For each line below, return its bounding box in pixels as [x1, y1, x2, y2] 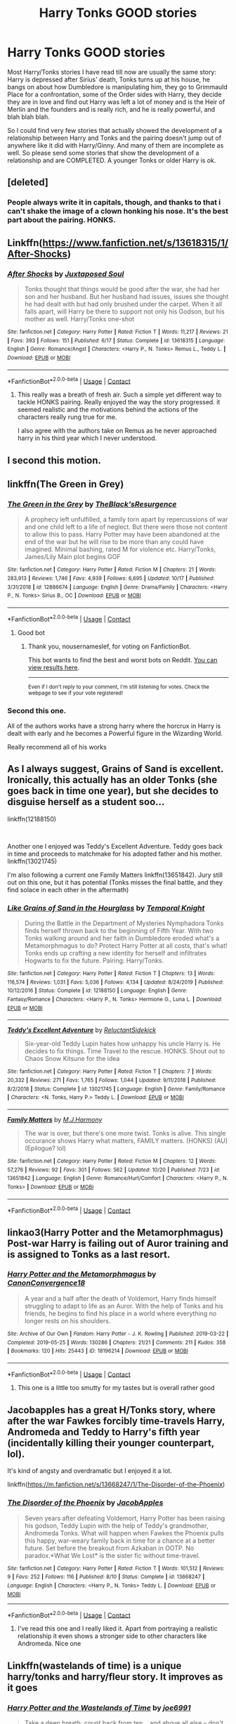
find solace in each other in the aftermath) [7, 885, 129, 894]
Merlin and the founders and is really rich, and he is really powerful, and [7, 105, 216, 113]
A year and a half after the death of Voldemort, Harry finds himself [24, 1294, 216, 1302]
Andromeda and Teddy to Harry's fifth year [7, 1426, 200, 1438]
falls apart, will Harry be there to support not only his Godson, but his [24, 307, 225, 316]
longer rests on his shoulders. [24, 1316, 111, 1325]
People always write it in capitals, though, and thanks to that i [7, 198, 221, 207]
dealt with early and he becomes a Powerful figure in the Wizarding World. [7, 729, 223, 738]
